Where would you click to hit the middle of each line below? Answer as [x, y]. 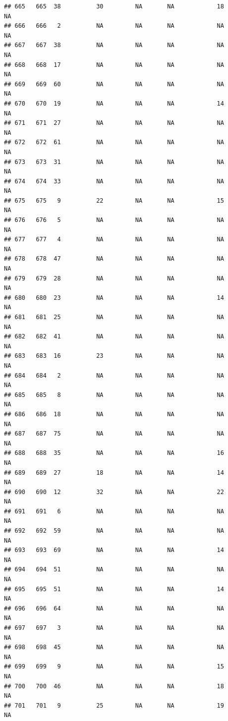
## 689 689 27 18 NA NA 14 [114, 472]
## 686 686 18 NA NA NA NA [114, 414]
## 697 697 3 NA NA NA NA [114, 628]
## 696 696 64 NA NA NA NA [114, 608]
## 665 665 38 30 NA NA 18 [114, 6]
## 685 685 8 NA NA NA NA [114, 395]
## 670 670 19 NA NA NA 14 [114, 103]
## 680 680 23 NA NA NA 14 [114, 298]
